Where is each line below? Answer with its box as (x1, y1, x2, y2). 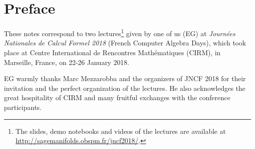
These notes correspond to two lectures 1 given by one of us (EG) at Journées (4, 27, 235, 38)
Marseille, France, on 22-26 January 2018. (4, 57, 129, 67)
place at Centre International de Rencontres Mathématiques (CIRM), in (4, 47, 221, 57)
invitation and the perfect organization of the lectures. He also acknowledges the (4, 83, 246, 93)
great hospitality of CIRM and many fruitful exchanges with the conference (4, 92, 230, 103)
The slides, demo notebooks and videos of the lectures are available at (15, 126, 226, 136)
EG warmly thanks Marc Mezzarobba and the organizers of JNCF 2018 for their (4, 73, 246, 84)
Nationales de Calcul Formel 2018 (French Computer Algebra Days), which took (4, 38, 246, 48)
